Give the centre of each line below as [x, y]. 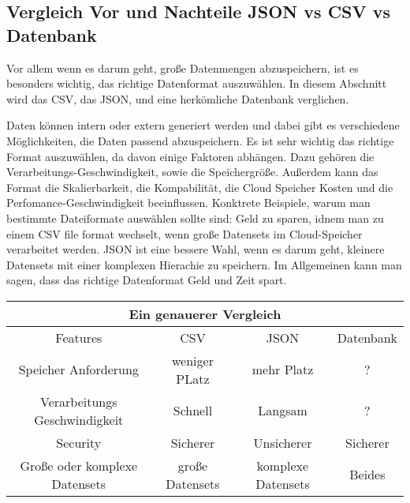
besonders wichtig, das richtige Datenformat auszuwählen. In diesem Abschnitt [197, 83]
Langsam [283, 411]
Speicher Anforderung [78, 370]
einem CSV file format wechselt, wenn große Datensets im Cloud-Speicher [184, 233]
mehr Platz [283, 370]
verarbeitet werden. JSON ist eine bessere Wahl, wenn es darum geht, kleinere [196, 249]
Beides [367, 475]
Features [79, 337]
